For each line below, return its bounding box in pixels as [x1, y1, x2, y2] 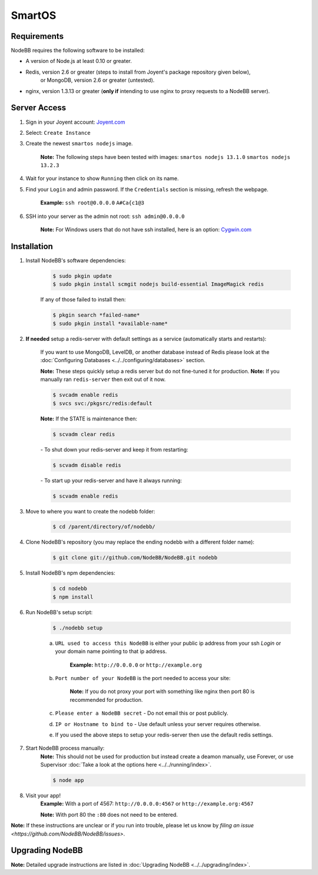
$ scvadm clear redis [52, 430, 115, 438]
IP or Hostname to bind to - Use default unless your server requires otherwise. [55, 720, 261, 727]
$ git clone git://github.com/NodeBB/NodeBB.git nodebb [52, 554, 218, 561]
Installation [11, 241, 53, 251]
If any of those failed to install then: [40, 296, 126, 303]
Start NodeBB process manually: [25, 745, 105, 752]
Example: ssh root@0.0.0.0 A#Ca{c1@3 [40, 199, 144, 206]
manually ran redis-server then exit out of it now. [40, 376, 166, 383]
